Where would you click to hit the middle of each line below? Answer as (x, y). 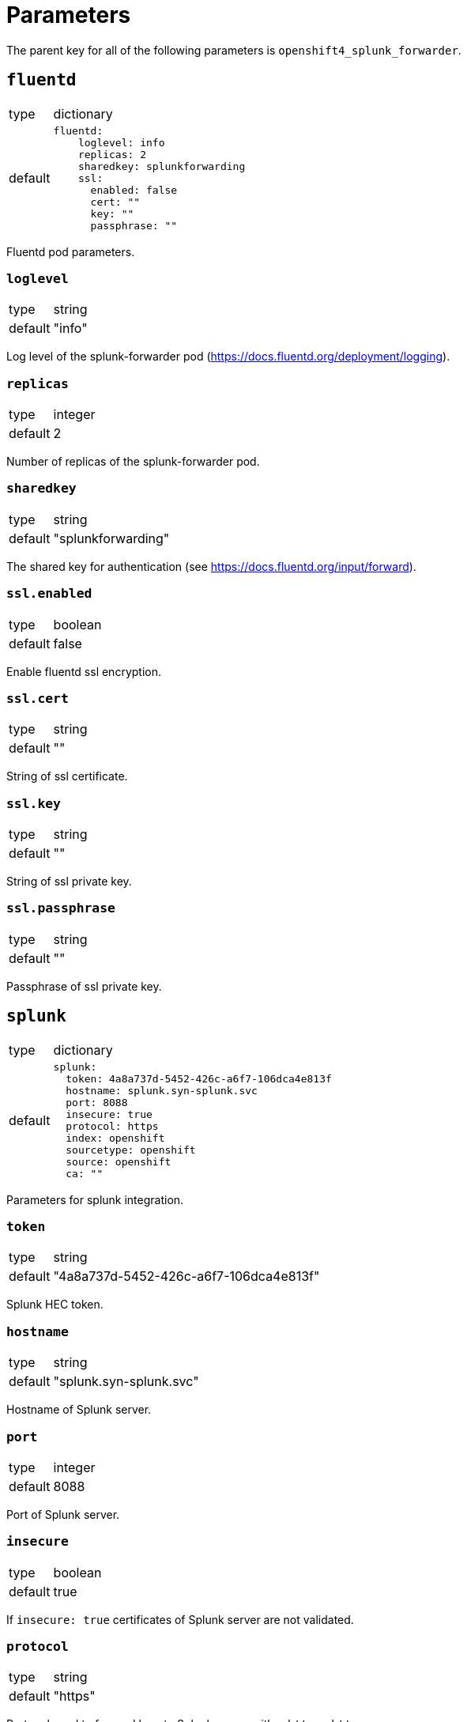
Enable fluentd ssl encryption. (84, 671)
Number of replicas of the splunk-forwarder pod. (133, 462)
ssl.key (34, 803)
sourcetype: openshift (131, 1150)
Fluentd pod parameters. (71, 251)
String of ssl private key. (69, 882)
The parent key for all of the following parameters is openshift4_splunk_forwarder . (234, 50)
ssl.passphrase (61, 908)
